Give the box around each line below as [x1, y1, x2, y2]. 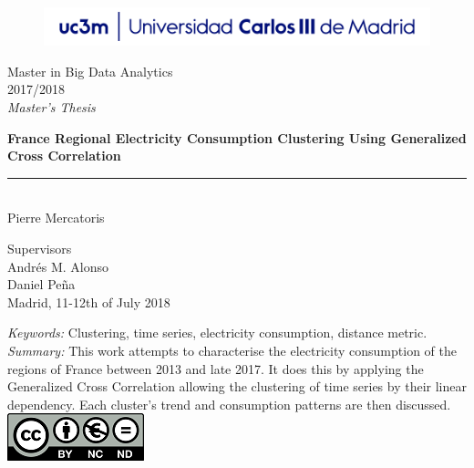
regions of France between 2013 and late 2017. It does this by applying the [7, 359, 424, 378]
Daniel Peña [7, 275, 76, 294]
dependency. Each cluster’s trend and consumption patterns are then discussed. [7, 394, 451, 413]
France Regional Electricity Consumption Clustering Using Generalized [7, 128, 467, 147]
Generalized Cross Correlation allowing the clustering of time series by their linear [7, 377, 467, 396]
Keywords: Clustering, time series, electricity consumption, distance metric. [7, 323, 428, 342]
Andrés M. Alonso [7, 256, 109, 276]
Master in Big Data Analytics [7, 61, 173, 80]
